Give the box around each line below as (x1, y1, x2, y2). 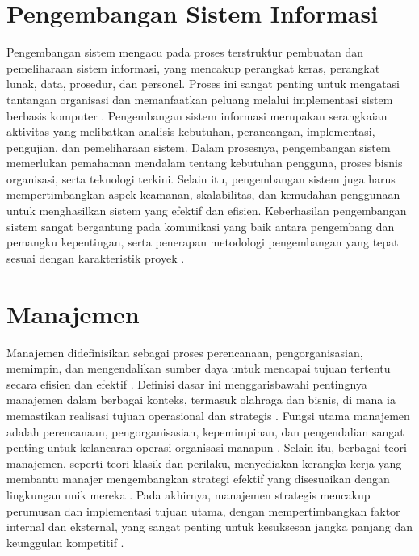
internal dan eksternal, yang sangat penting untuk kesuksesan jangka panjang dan (6, 518, 413, 535)
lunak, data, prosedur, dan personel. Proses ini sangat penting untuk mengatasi (6, 75, 400, 92)
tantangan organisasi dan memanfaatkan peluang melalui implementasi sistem (6, 91, 393, 107)
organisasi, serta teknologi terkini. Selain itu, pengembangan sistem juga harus (6, 170, 396, 187)
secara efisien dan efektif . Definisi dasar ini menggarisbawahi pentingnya (6, 375, 367, 392)
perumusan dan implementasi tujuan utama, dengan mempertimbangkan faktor (6, 502, 400, 519)
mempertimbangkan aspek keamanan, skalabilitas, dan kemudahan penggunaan (6, 186, 400, 203)
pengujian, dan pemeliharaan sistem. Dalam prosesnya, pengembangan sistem (6, 138, 391, 155)
